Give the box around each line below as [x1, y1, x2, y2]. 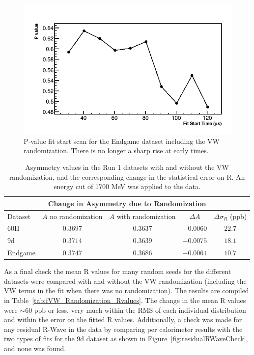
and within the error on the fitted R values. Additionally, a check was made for [4, 314, 242, 325]
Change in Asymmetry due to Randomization [48, 198, 206, 208]
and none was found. [4, 343, 66, 353]
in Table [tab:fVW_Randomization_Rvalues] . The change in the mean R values [4, 295, 246, 305]
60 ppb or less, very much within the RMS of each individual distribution [25, 304, 246, 315]
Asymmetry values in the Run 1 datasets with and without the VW [25, 162, 229, 172]
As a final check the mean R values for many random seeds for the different [4, 266, 231, 276]
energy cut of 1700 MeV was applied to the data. [54, 181, 200, 191]
